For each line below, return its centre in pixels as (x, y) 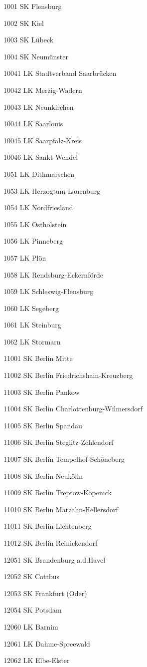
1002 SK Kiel (24, 23)
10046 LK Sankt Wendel (41, 157)
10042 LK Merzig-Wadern (43, 90)
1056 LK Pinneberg (33, 241)
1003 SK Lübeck (29, 40)
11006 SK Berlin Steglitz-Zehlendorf (59, 442)
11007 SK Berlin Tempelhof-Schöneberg (64, 459)
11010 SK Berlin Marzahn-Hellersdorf (61, 509)
